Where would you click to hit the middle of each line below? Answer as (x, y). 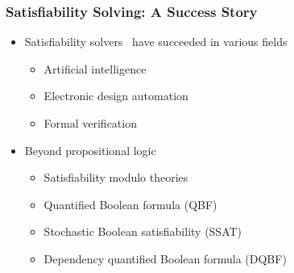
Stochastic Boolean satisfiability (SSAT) (143, 231)
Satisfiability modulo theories (116, 177)
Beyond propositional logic (90, 150)
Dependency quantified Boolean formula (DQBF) (165, 258)
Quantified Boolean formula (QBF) (130, 204)
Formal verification (90, 123)
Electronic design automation (116, 96)
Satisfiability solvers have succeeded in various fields (156, 42)
